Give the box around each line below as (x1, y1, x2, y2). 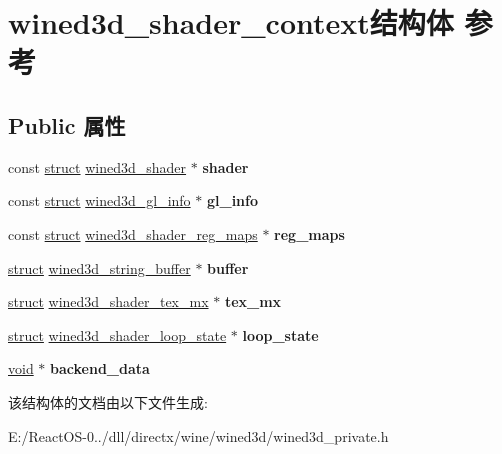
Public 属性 (8, 109, 126, 140)
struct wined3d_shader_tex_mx (8, 291, 209, 312)
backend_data (50, 358, 150, 379)
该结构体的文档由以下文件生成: (8, 391, 208, 412)
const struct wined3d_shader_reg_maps (8, 223, 258, 244)
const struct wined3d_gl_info (8, 190, 191, 211)
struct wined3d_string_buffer (8, 257, 191, 278)
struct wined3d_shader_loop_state (8, 324, 227, 345)
